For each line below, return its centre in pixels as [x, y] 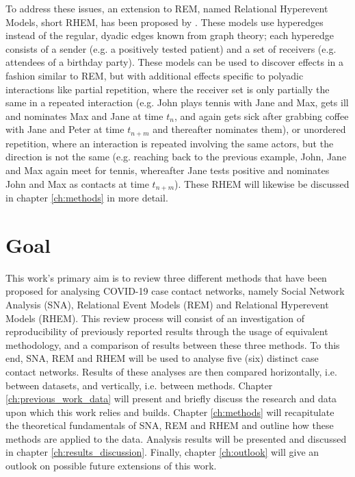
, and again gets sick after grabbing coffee [261, 115]
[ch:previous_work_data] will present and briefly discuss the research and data [171, 399]
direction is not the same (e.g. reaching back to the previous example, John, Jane [176, 157]
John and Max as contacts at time [77, 183]
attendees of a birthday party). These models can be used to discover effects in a [175, 62]
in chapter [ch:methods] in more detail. [87, 198]
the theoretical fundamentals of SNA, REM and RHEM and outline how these [170, 425]
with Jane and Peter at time [65, 129]
